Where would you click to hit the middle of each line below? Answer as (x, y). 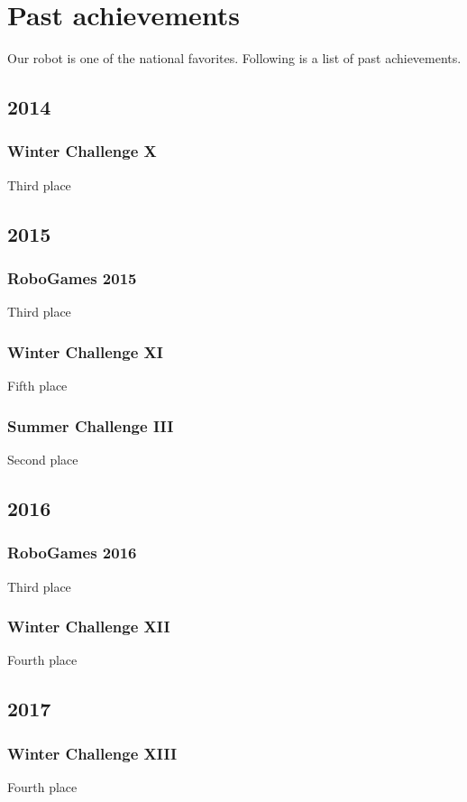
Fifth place (37, 386)
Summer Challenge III (91, 425)
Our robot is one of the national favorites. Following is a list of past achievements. (234, 58)
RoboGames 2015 (72, 278)
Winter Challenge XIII (92, 753)
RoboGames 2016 (72, 553)
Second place (43, 459)
